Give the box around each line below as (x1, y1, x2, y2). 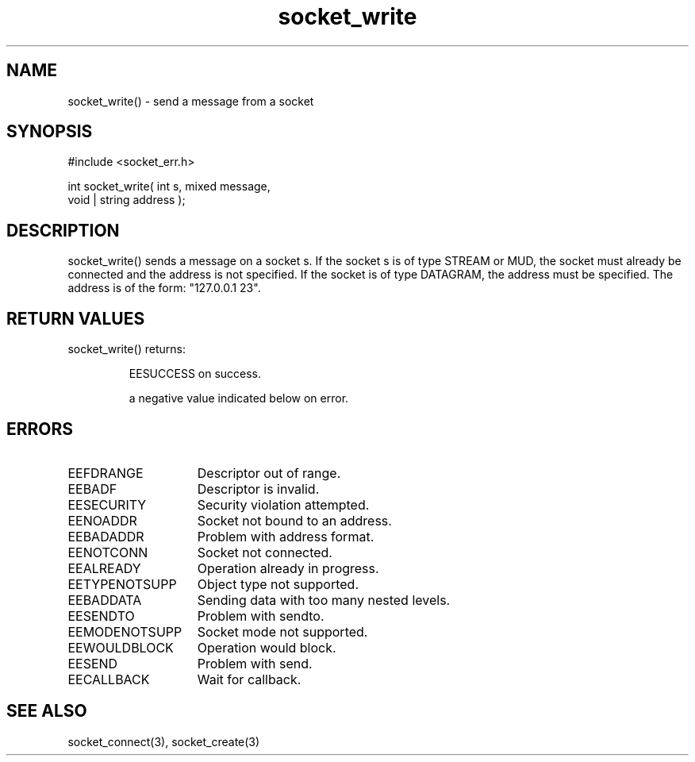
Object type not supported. (197, 575, 359, 592)
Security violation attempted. (197, 496, 370, 513)
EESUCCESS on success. (129, 367, 262, 381)
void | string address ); (67, 193, 186, 207)
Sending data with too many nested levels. (197, 591, 451, 608)
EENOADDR (67, 512, 137, 529)
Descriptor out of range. (197, 464, 341, 481)
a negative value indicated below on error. (129, 391, 349, 406)
